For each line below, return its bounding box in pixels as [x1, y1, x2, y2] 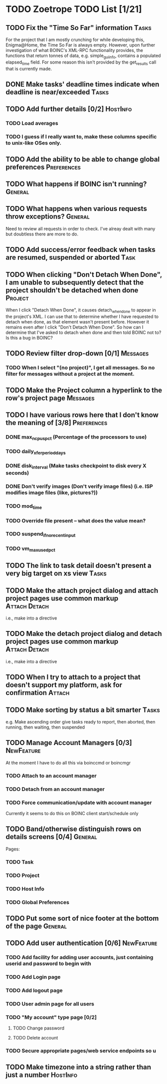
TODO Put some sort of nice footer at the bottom [5, 914, 159, 922]
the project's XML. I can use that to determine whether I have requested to [5, 313, 159, 319]
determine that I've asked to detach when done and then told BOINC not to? [5, 329, 162, 335]
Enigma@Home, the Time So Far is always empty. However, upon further [5, 42, 156, 48]
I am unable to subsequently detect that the [5, 278, 144, 286]
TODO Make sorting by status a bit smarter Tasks [5, 705, 160, 714]
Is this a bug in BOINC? [5, 334, 53, 340]
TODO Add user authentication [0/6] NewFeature [5, 939, 158, 947]
